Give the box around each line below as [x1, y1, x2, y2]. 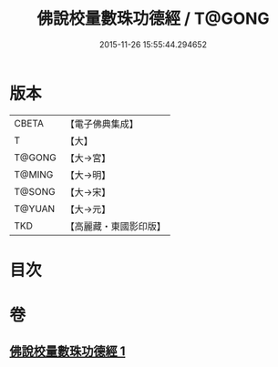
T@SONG [14, 185, 57, 198]
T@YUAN [14, 202, 56, 215]
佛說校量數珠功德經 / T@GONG [36, 8, 271, 29]
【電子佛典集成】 [65, 117, 139, 130]
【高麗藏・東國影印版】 [65, 219, 166, 232]
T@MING [14, 168, 54, 180]
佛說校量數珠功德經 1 [9, 343, 126, 360]
